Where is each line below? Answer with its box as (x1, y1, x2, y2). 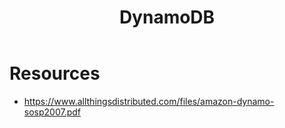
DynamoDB (118, 6, 216, 29)
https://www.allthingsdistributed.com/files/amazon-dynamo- (23, 95, 275, 107)
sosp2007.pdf (23, 106, 82, 118)
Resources (9, 62, 101, 85)
